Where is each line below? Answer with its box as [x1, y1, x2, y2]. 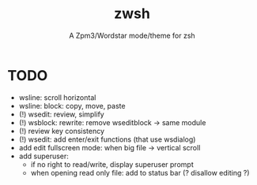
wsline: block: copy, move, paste [18, 101, 126, 110]
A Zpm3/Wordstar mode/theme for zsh [69, 31, 195, 40]
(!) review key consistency [18, 126, 104, 135]
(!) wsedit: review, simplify [18, 109, 104, 119]
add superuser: [18, 151, 69, 161]
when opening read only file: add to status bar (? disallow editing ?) [30, 168, 250, 177]
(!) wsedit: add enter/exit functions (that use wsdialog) [18, 135, 196, 144]
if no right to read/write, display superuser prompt [30, 159, 195, 169]
